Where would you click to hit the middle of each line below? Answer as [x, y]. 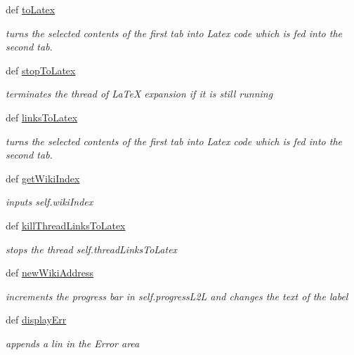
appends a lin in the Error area [73, 343]
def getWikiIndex [43, 178]
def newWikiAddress [50, 273]
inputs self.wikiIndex [50, 202]
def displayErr [36, 320]
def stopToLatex [41, 70]
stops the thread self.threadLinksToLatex [92, 249]
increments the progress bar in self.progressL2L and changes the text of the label [177, 296]
